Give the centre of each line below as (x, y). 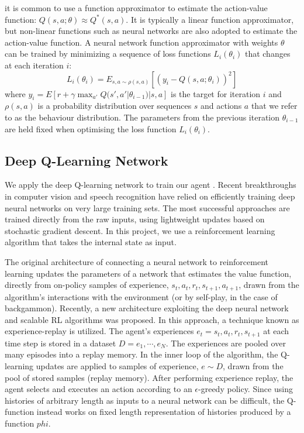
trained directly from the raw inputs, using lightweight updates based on (135, 219)
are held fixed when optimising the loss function (91, 128)
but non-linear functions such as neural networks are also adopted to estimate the (151, 31)
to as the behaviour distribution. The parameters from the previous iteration (142, 117)
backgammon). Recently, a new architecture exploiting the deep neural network (147, 308)
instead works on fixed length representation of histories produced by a (164, 412)
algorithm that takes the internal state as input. (91, 242)
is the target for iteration (216, 93)
